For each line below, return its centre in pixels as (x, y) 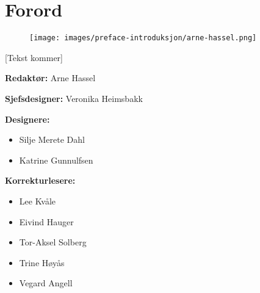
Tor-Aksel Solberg (53, 242)
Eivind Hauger (46, 221)
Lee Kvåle (38, 201)
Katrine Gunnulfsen (56, 160)
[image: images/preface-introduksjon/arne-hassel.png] (143, 38)
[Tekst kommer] (34, 57)
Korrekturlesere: (40, 180)
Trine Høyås (42, 262)
